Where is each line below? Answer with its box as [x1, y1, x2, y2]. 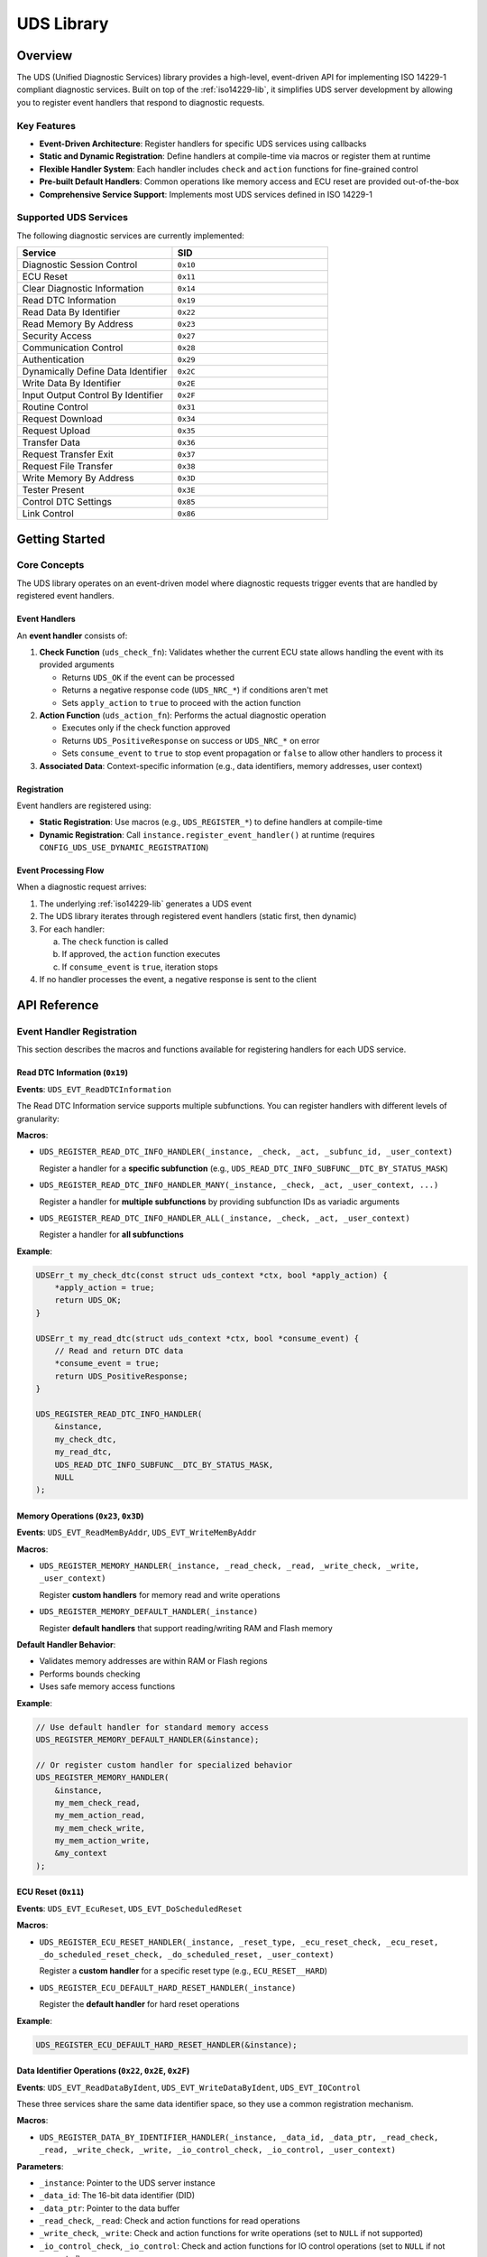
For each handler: [39, 924, 106, 934]
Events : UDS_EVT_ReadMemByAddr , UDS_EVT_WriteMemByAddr [16, 1527, 257, 1538]
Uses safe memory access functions [39, 1681, 176, 1692]
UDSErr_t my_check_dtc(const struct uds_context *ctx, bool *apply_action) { [35, 1269, 388, 1280]
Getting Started [16, 531, 106, 546]
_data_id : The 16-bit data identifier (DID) [39, 2190, 196, 2201]
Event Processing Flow [16, 865, 105, 876]
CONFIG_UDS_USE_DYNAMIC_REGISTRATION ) [39, 842, 209, 853]
